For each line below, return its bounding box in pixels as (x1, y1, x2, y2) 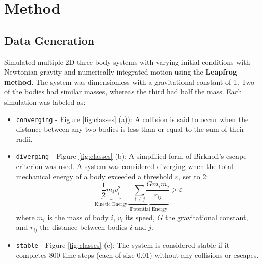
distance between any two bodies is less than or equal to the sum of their (16, 124, 245, 134)
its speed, (125, 211, 155, 222)
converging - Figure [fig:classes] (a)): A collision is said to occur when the (16, 113, 249, 124)
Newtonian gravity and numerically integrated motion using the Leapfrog (4, 66, 237, 77)
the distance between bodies (40, 222, 127, 232)
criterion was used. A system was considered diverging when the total (16, 161, 233, 172)
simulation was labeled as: (4, 96, 86, 107)
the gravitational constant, (165, 211, 248, 222)
